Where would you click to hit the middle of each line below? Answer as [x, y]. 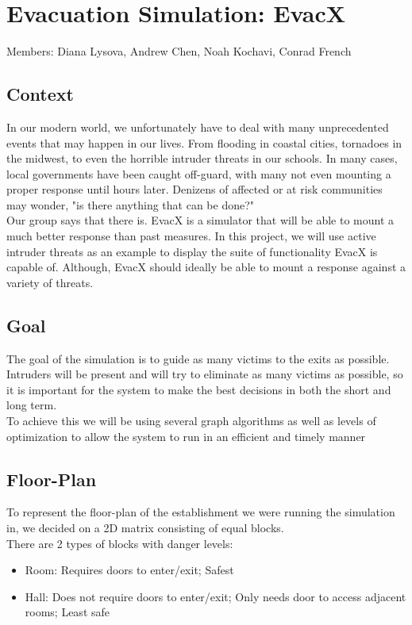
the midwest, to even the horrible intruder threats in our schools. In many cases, [202, 158]
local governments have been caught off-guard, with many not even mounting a [199, 173]
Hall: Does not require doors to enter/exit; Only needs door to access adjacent [216, 596]
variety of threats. [50, 282]
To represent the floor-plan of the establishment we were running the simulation [201, 512]
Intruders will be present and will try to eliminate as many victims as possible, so [205, 374]
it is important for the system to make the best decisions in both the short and [199, 389]
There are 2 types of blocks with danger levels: [120, 543]
